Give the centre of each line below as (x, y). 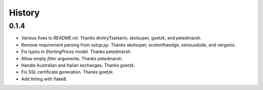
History (24, 13)
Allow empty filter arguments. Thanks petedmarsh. (72, 58)
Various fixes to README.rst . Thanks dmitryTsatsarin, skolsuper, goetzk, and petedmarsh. (111, 38)
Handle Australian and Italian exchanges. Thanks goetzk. (78, 65)
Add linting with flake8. (44, 79)
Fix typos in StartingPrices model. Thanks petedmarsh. (76, 52)
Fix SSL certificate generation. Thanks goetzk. (68, 72)
